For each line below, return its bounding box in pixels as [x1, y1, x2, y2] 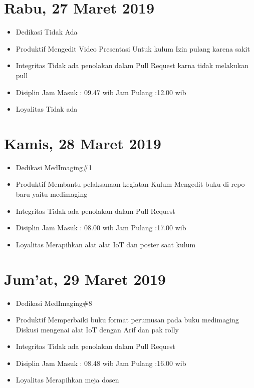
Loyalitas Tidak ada [16, 104, 78, 114]
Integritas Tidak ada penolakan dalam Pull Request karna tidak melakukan [16, 60, 249, 71]
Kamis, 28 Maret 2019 [4, 133, 161, 153]
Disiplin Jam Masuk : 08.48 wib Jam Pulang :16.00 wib [16, 357, 186, 368]
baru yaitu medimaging [16, 189, 88, 199]
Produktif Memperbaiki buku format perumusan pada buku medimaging [16, 314, 239, 325]
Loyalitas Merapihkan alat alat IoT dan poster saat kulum [16, 239, 196, 249]
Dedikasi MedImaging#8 [16, 297, 92, 308]
